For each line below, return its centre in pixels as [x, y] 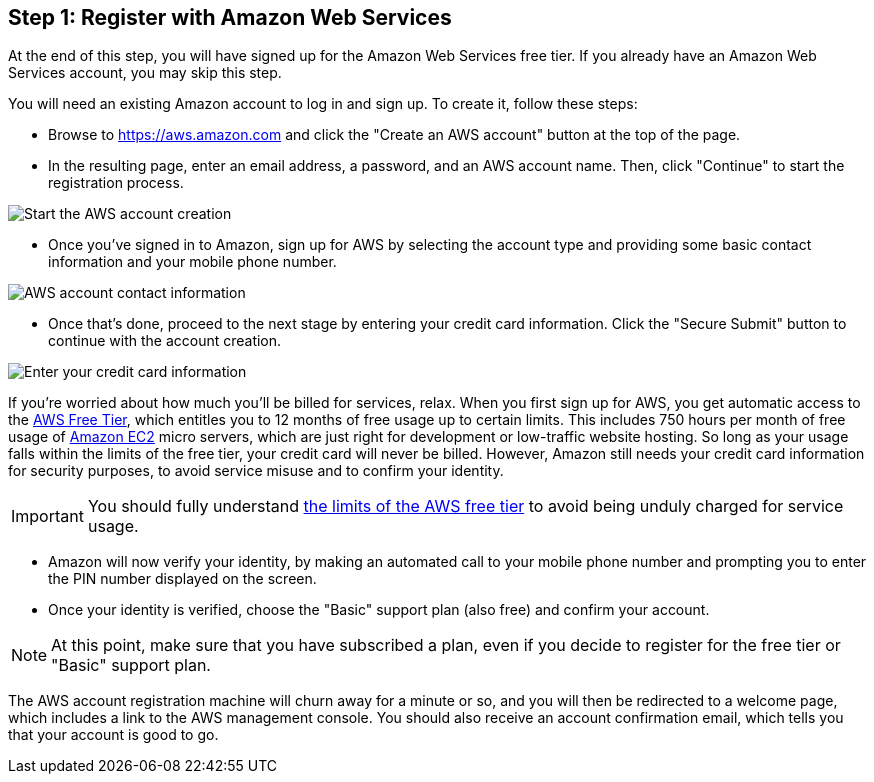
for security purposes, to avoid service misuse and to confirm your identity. [256, 471]
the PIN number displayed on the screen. [182, 579]
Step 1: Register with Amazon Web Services [230, 17]
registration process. [116, 183]
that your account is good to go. [113, 735]
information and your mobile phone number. [192, 262]
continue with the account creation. [165, 341]
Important [47, 516]
